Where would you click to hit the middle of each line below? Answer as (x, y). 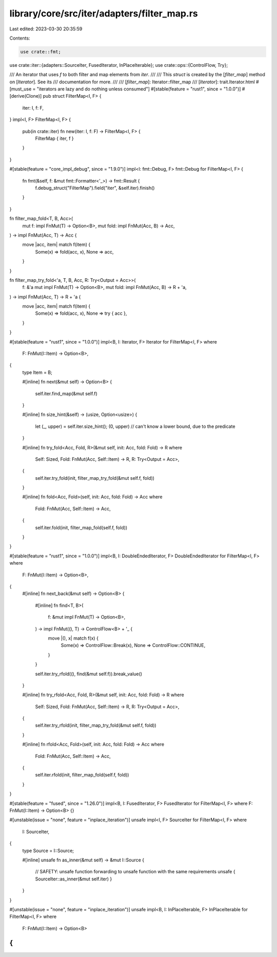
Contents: (20, 38)
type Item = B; (37, 372)
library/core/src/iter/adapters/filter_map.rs (104, 13)
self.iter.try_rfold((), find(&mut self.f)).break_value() (89, 674)
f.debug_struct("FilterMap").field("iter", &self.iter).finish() (95, 188)
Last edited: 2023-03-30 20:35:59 (46, 29)
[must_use (21, 89)
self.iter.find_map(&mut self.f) (66, 393)
